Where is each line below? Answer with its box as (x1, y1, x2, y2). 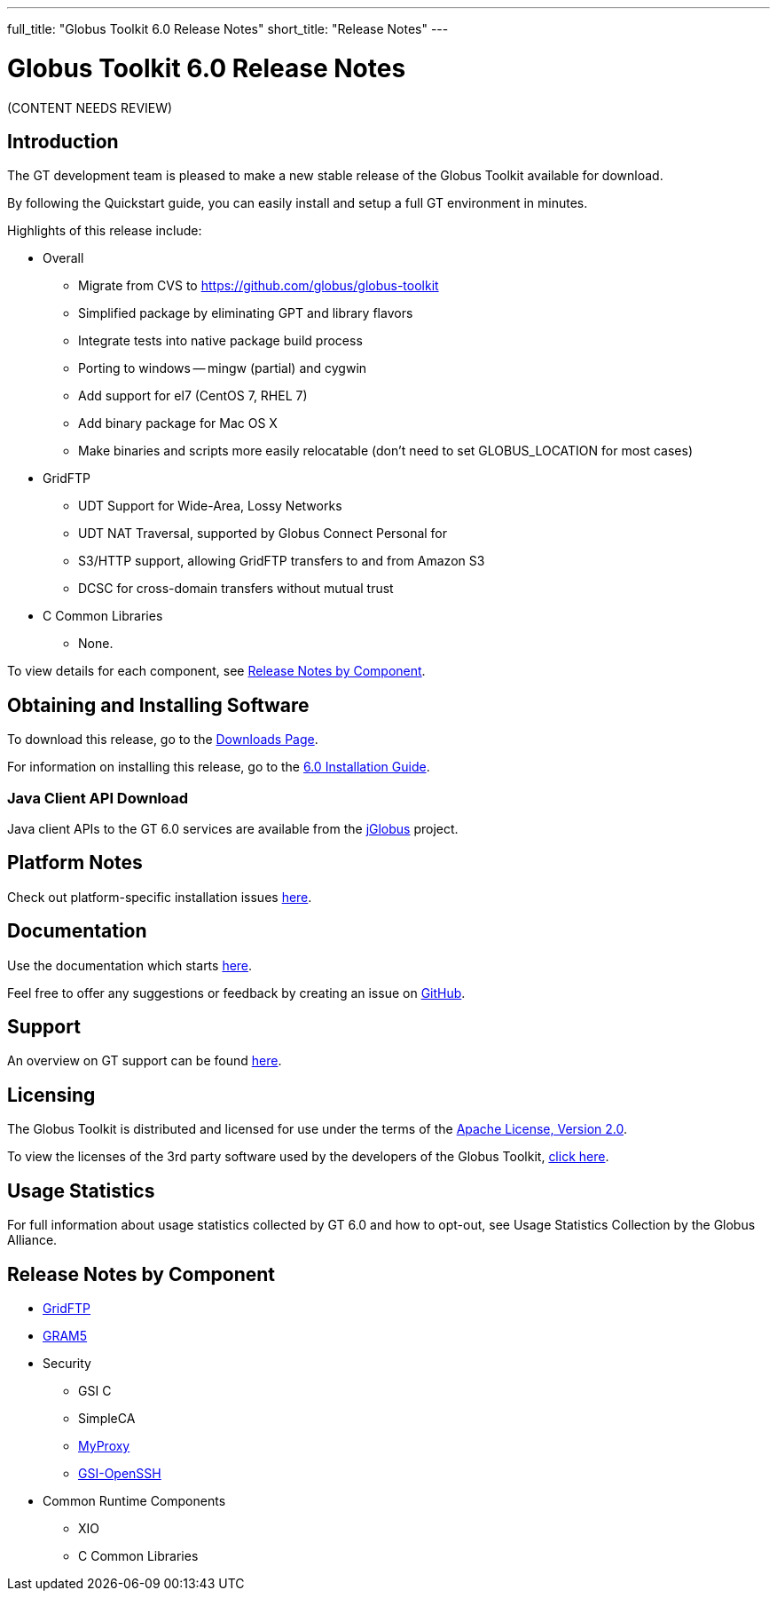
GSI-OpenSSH (78, 1466, 161, 1481)
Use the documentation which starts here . (7, 957, 253, 973)
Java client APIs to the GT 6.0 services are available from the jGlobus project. (7, 820, 459, 836)
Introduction (7, 130, 119, 153)
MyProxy (78, 1438, 130, 1453)
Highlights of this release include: (7, 223, 202, 239)
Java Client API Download (7, 788, 188, 807)
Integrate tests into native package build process (78, 333, 363, 349)
